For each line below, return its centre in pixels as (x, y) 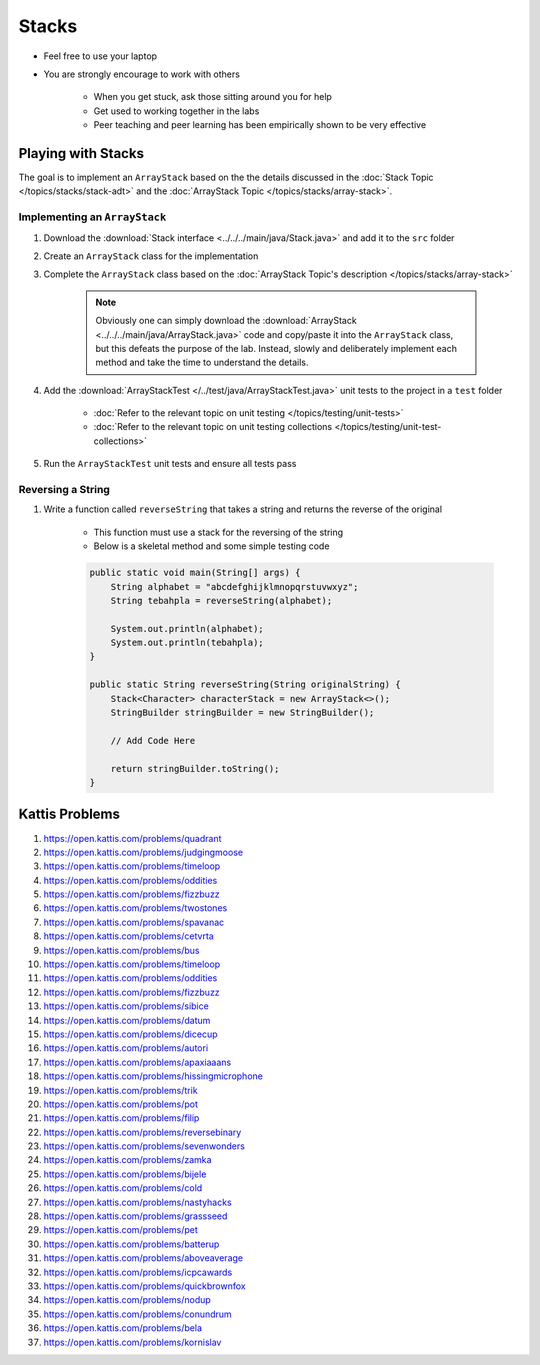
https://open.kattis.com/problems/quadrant (132, 838)
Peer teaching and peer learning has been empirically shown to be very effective (260, 125)
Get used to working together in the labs (176, 111)
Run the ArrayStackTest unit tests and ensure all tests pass (170, 464)
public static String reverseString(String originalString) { (245, 684)
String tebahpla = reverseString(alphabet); (221, 600)
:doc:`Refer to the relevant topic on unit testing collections (213, 427)
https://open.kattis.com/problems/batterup (131, 1244)
